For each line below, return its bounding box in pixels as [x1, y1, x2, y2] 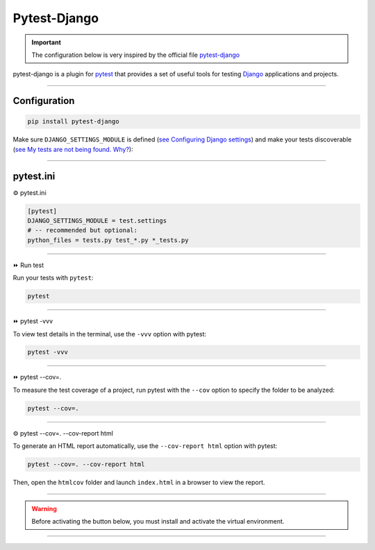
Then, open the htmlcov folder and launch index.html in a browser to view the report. [12, 479, 265, 487]
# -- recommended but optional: [27, 226, 138, 234]
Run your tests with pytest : [12, 274, 94, 282]
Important [31, 38, 62, 46]
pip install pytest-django [27, 118, 119, 126]
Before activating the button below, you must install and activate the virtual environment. [31, 517, 285, 525]
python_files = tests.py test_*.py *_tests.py [27, 236, 189, 244]
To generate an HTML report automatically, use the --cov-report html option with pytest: [12, 442, 278, 450]
